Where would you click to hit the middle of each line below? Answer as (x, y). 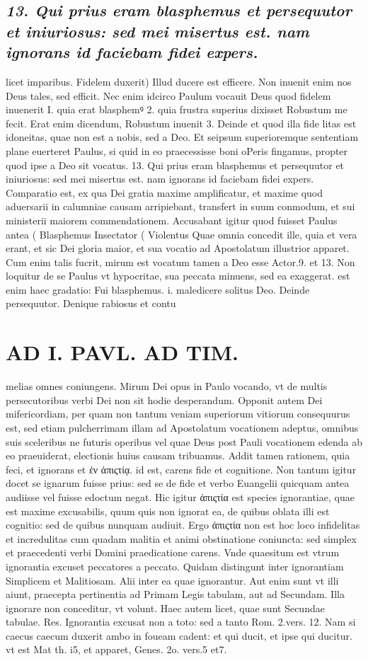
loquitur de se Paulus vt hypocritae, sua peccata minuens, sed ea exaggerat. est (178, 276)
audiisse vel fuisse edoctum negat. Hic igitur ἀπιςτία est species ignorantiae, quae (180, 496)
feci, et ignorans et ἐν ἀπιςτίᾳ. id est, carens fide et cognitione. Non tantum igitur (181, 469)
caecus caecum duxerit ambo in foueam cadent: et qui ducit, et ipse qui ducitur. (179, 635)
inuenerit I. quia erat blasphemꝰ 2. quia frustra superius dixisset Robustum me (177, 109)
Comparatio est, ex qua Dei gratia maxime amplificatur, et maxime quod (164, 192)
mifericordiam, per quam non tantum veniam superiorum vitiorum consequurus (178, 414)
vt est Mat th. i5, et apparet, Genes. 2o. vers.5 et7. (116, 649)
